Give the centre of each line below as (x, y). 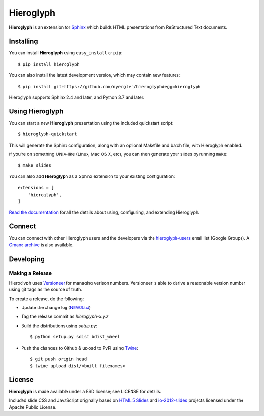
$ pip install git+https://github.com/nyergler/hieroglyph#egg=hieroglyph (109, 86)
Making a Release (31, 273)
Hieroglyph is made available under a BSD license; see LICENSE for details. (85, 392)
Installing (24, 41)
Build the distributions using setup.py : (59, 326)
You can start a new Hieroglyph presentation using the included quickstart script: (91, 123)
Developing (27, 259)
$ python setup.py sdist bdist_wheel (75, 337)
